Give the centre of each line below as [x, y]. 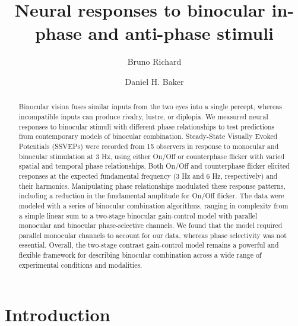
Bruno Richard [154, 61]
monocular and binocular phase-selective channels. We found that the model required [150, 225]
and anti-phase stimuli [181, 33]
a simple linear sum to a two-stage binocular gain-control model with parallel [138, 215]
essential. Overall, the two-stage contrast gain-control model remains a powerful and [149, 245]
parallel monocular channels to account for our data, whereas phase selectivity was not [153, 235]
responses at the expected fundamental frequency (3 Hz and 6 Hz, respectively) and [148, 175]
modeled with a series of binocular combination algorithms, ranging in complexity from [153, 205]
